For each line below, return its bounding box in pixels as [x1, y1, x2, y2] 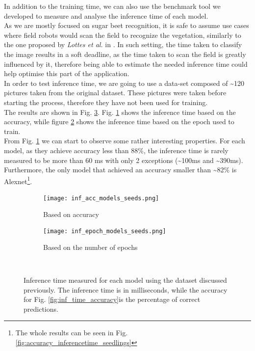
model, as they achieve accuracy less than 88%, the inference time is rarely [4, 145, 229, 155]
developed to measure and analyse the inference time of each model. [4, 10, 208, 21]
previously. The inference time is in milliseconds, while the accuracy [24, 284, 228, 295]
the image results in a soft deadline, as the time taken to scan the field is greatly [4, 49, 246, 59]
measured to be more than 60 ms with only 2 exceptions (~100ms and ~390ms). [4, 155, 243, 165]
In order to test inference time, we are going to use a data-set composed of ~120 [4, 78, 244, 88]
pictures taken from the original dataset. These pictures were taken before [4, 87, 227, 98]
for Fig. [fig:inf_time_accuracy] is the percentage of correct [24, 294, 201, 304]
